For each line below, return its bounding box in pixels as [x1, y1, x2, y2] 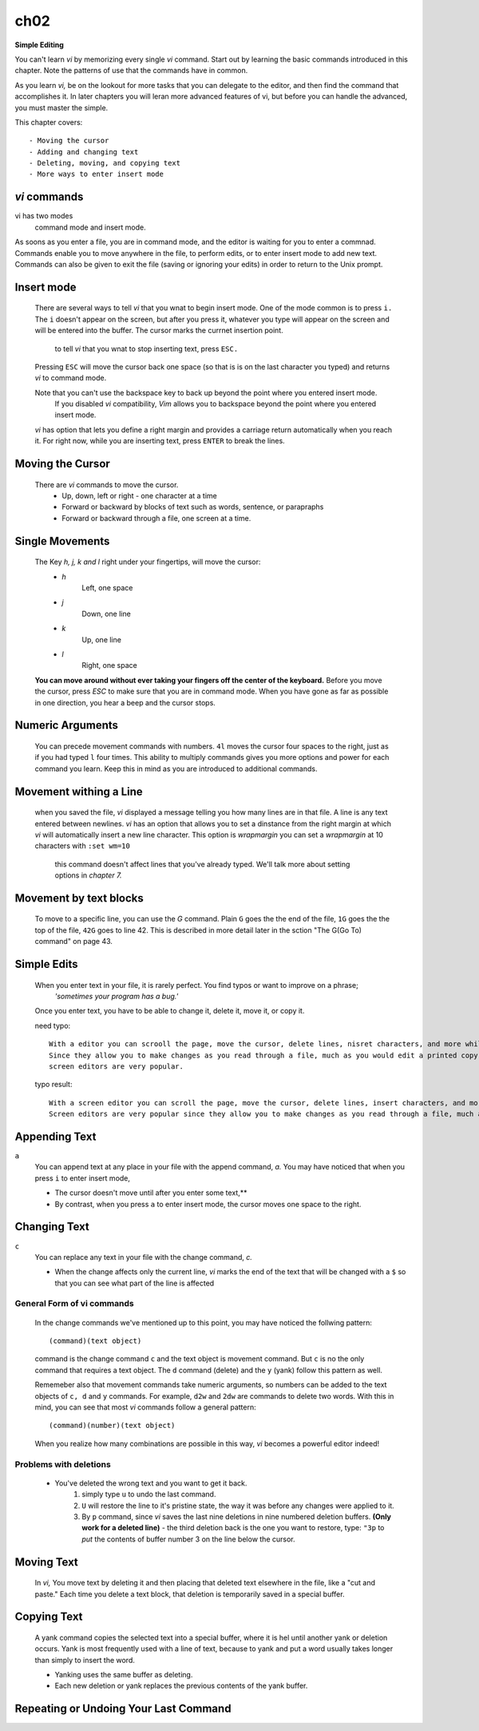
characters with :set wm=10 [34, 841, 131, 851]
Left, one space [81, 583, 133, 592]
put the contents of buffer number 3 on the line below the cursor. [81, 1534, 295, 1544]
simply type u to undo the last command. [81, 1489, 216, 1499]
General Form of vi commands [14, 1298, 135, 1309]
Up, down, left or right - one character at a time [61, 491, 217, 501]
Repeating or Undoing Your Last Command [14, 1702, 232, 1716]
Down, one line [81, 609, 131, 618]
